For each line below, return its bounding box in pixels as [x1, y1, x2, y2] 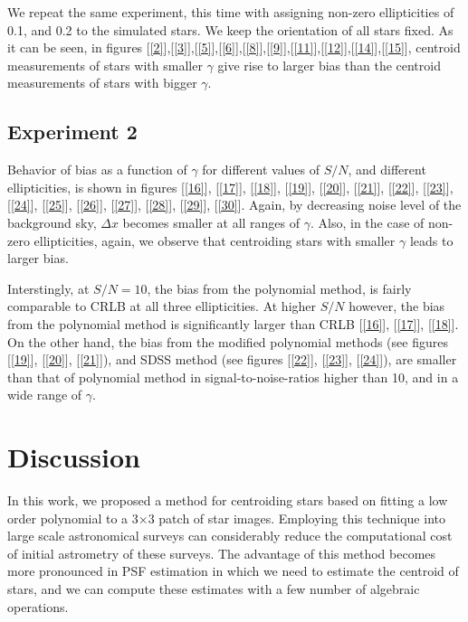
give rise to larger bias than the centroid [217, 55, 441, 74]
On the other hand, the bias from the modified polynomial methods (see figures [7, 332, 448, 351]
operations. [7, 597, 69, 616]
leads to [409, 231, 454, 250]
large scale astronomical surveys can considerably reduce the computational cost [7, 526, 453, 545]
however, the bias [349, 297, 445, 316]
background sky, [7, 212, 97, 231]
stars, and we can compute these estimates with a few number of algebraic [7, 579, 420, 598]
